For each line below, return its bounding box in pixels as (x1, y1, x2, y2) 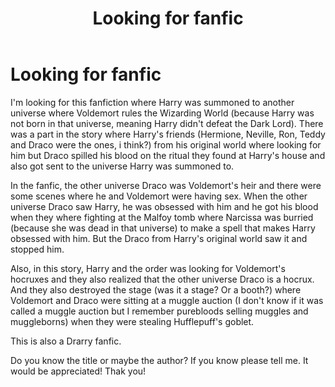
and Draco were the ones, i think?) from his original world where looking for (10, 138, 322, 151)
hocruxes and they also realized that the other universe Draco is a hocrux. (10, 273, 315, 285)
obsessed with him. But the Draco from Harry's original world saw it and (10, 232, 308, 244)
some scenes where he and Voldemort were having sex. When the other (10, 190, 308, 202)
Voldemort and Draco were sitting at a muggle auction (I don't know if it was (10, 294, 324, 306)
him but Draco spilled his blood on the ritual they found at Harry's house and (10, 149, 326, 161)
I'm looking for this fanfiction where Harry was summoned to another (10, 96, 295, 108)
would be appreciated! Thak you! (10, 365, 147, 377)
